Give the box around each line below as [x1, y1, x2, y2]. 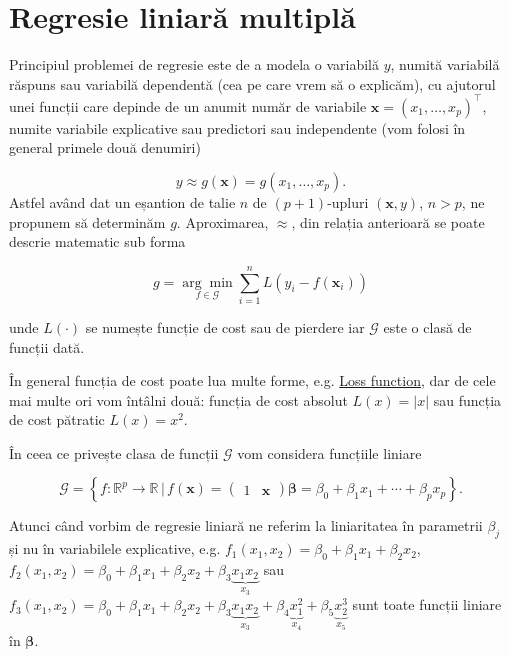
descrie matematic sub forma [9, 231, 186, 252]
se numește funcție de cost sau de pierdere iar [85, 316, 365, 337]
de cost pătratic [9, 409, 105, 430]
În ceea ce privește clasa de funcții [9, 442, 219, 463]
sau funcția [433, 389, 502, 410]
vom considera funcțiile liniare [237, 442, 422, 463]
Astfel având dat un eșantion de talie [9, 192, 236, 212]
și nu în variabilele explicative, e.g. [9, 538, 221, 559]
